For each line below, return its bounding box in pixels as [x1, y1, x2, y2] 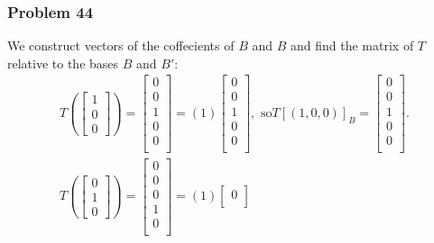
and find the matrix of [291, 36, 414, 55]
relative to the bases [7, 53, 119, 72]
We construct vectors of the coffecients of [7, 36, 235, 55]
